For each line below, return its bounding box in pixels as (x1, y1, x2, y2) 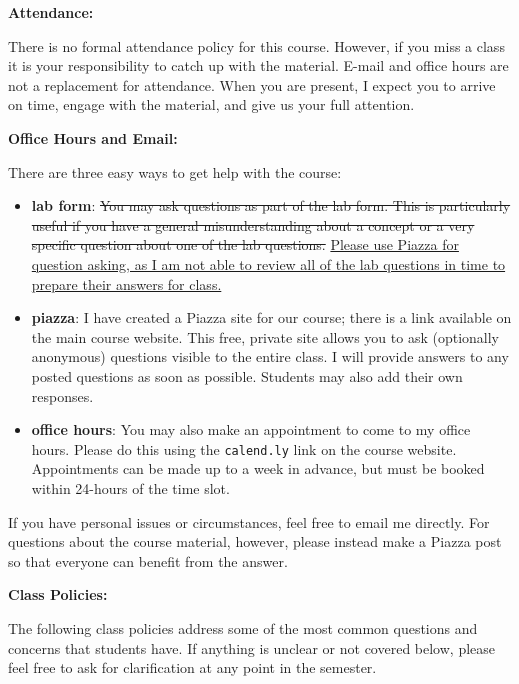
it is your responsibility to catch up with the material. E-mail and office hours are (8, 55, 509, 76)
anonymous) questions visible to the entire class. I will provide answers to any (31, 346, 509, 367)
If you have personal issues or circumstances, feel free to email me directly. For (8, 511, 490, 532)
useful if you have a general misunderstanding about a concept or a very (31, 214, 475, 235)
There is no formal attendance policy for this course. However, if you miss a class (8, 35, 505, 56)
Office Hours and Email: (8, 127, 178, 148)
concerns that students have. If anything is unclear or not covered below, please (8, 637, 496, 658)
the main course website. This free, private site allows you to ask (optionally (31, 326, 500, 347)
